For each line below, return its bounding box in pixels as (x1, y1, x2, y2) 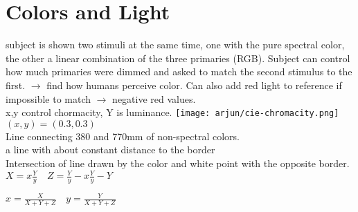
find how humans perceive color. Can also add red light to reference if (46, 77, 342, 92)
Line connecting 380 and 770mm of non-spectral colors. (6, 128, 240, 143)
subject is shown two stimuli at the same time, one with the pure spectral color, (6, 37, 345, 52)
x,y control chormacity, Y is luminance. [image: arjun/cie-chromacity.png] (6, 105, 339, 119)
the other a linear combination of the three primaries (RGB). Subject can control (6, 50, 350, 65)
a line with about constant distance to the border (6, 142, 215, 157)
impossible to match (6, 91, 91, 106)
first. (6, 77, 26, 92)
